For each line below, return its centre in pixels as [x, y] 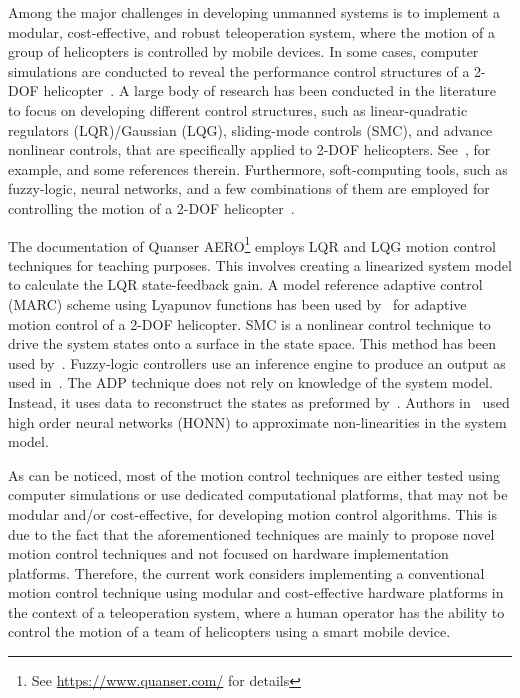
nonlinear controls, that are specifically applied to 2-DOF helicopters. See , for [249, 149]
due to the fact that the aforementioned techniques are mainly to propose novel [251, 533]
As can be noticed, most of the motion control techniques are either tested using [254, 474]
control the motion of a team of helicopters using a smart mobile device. [229, 631]
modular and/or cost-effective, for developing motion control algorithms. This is [252, 513]
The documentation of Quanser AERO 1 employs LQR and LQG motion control [252, 244]
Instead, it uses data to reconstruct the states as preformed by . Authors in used [259, 401]
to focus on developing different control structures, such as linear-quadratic [238, 109]
